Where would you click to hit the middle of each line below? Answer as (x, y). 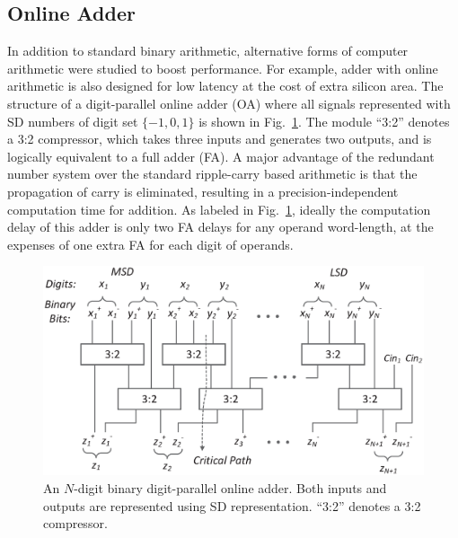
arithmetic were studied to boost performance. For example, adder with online (223, 68)
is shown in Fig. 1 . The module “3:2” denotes (324, 121)
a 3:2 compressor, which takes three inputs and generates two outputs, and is (220, 139)
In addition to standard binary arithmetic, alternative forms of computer (208, 51)
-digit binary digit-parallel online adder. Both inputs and (230, 488)
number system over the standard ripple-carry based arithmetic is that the (212, 174)
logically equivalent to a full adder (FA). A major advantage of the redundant (221, 156)
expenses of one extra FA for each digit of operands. (150, 244)
